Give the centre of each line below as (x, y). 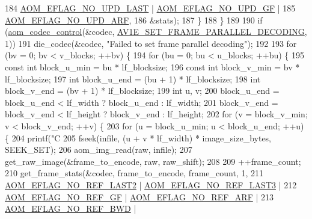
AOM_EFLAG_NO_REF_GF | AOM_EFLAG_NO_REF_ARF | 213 (139, 196)
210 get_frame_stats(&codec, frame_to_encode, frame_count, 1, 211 (134, 173)
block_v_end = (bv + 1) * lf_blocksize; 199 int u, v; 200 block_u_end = (142, 91)
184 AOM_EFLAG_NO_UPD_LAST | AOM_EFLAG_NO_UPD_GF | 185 (150, 8)
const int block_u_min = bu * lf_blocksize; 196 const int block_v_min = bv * (152, 66)
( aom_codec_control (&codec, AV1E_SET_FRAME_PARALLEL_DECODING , (156, 32)
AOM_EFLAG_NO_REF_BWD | (71, 208)
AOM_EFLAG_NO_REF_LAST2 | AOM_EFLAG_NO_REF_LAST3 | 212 (151, 184)
